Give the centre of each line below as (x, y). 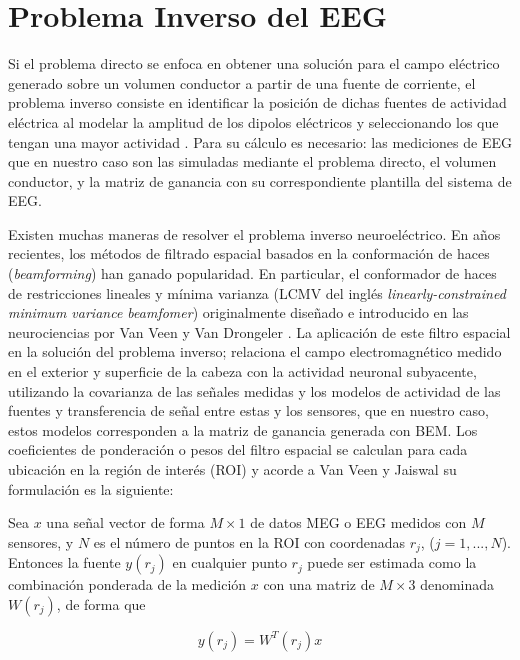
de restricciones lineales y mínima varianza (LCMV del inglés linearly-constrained (257, 292)
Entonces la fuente (64, 562)
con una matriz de (319, 584)
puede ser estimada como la (392, 562)
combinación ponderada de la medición (127, 584)
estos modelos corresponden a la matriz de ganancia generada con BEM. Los (243, 429)
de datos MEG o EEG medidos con (358, 522)
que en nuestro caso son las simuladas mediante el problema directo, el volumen (252, 161)
